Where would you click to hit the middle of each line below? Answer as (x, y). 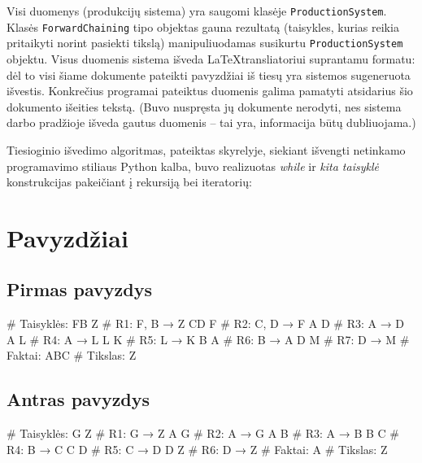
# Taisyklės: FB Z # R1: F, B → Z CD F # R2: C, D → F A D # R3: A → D (206, 323)
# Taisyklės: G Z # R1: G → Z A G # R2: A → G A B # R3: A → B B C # (203, 433)
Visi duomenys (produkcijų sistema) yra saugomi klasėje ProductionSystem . (197, 11)
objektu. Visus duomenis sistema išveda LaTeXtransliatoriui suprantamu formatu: (211, 58)
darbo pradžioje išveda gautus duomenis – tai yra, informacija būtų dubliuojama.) (211, 122)
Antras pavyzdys (78, 399)
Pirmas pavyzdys (80, 289)
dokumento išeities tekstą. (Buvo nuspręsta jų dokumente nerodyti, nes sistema (204, 106)
